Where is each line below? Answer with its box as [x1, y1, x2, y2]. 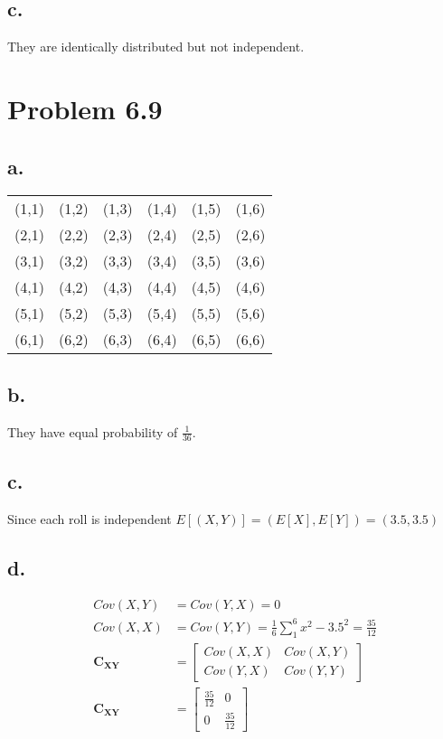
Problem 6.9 [7, 89, 163, 126]
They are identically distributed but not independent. [7, 37, 305, 56]
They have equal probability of [7, 422, 178, 441]
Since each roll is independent [7, 509, 172, 528]
